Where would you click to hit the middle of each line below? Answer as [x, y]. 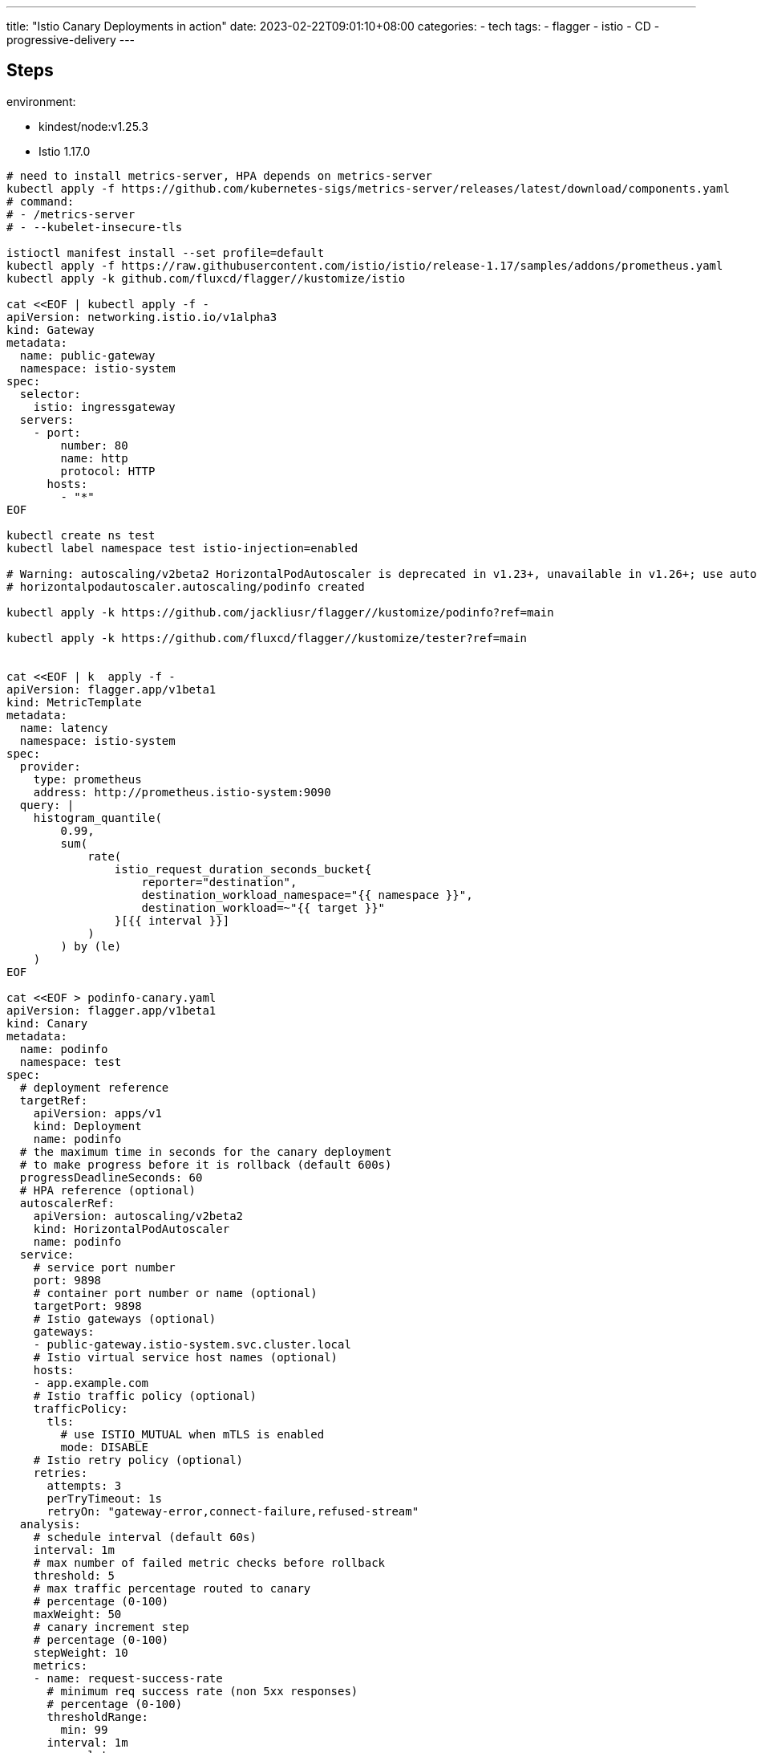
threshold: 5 [74, 1575]
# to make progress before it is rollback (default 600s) [206, 1164]
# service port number [104, 1267]
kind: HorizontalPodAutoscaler [132, 1228]
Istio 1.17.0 [65, 151]
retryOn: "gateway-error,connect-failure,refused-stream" [233, 1511]
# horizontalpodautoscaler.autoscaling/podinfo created [186, 586]
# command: [40, 201]
